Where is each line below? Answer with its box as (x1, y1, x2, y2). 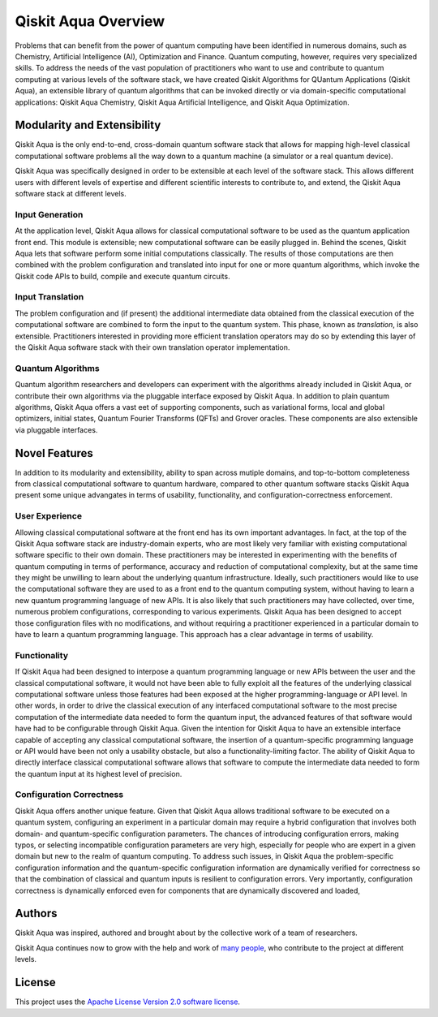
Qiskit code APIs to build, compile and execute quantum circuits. (15, 271, 230, 281)
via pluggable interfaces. (15, 424, 98, 434)
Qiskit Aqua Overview (15, 12, 165, 30)
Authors (15, 907, 58, 920)
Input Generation (15, 209, 84, 220)
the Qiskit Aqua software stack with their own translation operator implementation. (15, 342, 290, 352)
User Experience (15, 511, 83, 522)
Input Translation (15, 291, 84, 303)
